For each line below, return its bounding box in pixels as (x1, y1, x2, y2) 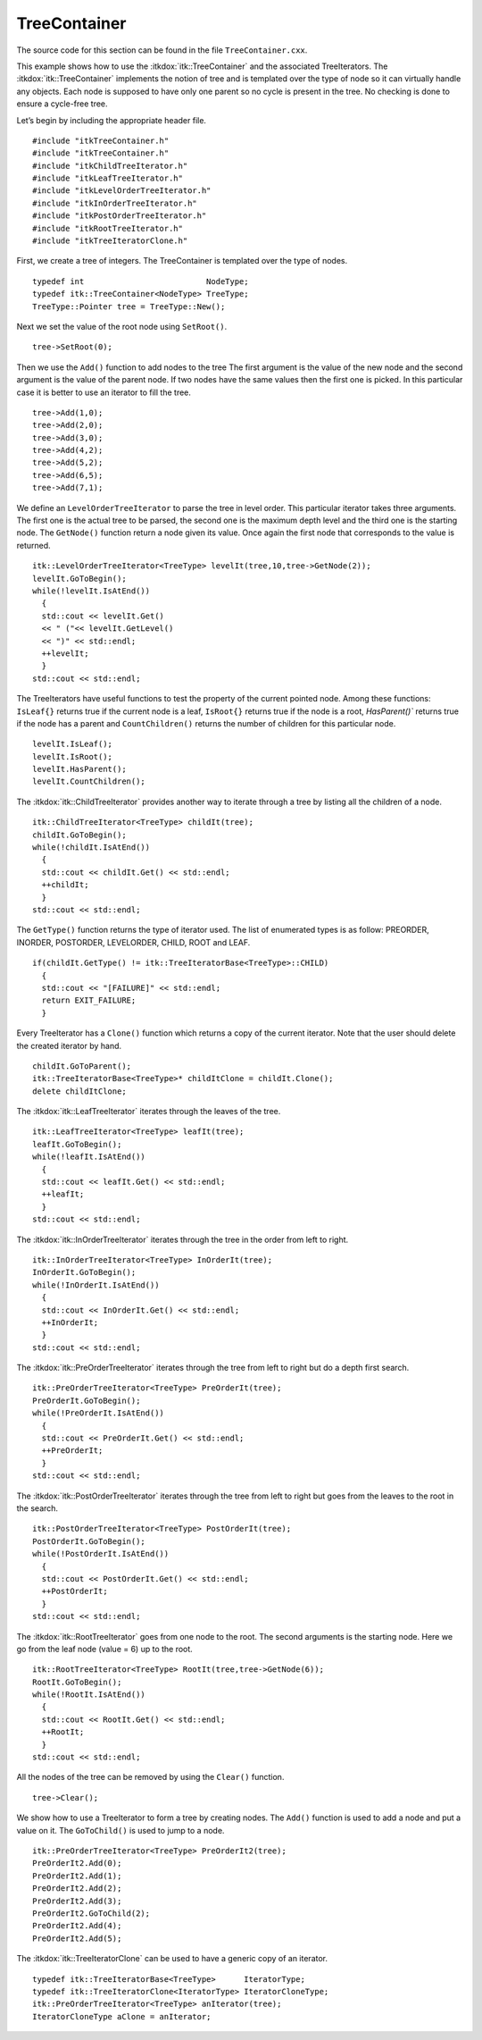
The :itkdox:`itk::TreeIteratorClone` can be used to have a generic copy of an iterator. (16, 1953, 328, 1964)
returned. (16, 540, 51, 550)
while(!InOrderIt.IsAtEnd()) (32, 1280, 160, 1290)
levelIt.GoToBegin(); (32, 573, 127, 583)
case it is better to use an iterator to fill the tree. (16, 387, 192, 398)
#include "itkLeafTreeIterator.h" (32, 173, 183, 183)
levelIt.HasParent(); (32, 764, 127, 775)
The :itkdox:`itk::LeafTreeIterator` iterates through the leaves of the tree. (16, 1106, 281, 1117)
